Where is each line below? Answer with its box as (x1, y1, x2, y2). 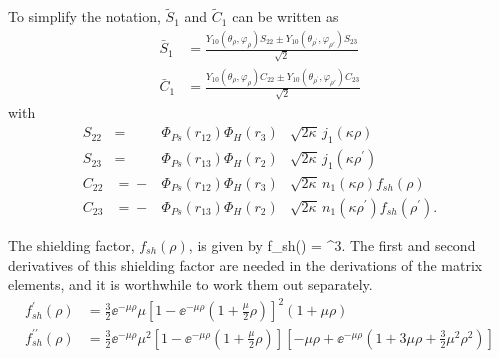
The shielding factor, (8, 234, 135, 255)
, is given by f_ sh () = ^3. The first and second (188, 234, 476, 255)
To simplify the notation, (8, 6, 161, 27)
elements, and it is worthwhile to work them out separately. (8, 274, 373, 295)
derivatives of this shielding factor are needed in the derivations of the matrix (8, 254, 483, 275)
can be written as (232, 6, 339, 27)
